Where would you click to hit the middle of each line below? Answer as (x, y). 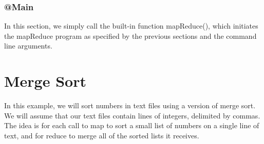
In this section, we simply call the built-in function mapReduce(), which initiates (131, 26)
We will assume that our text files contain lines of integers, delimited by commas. (132, 115)
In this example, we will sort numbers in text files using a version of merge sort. (130, 105)
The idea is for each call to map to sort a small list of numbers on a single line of (132, 125)
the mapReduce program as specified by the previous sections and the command (130, 35)
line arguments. (28, 46)
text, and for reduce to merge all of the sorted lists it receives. (102, 135)
